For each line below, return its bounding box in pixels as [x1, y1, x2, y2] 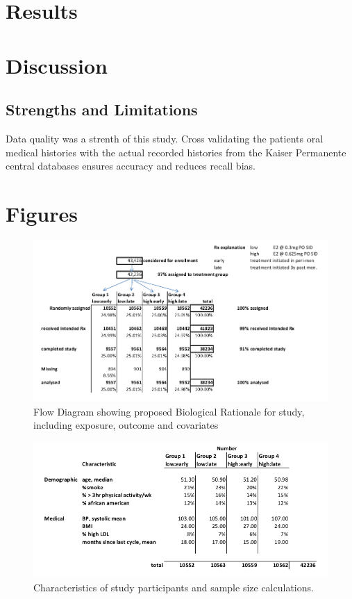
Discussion [6, 51, 108, 79]
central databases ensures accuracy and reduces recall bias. [6, 158, 255, 173]
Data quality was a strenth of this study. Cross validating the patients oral [6, 131, 324, 145]
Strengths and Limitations [6, 99, 198, 120]
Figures [6, 199, 78, 227]
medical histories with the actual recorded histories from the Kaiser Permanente [6, 145, 346, 159]
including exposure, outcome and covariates [33, 418, 219, 432]
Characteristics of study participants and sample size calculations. [33, 580, 314, 594]
